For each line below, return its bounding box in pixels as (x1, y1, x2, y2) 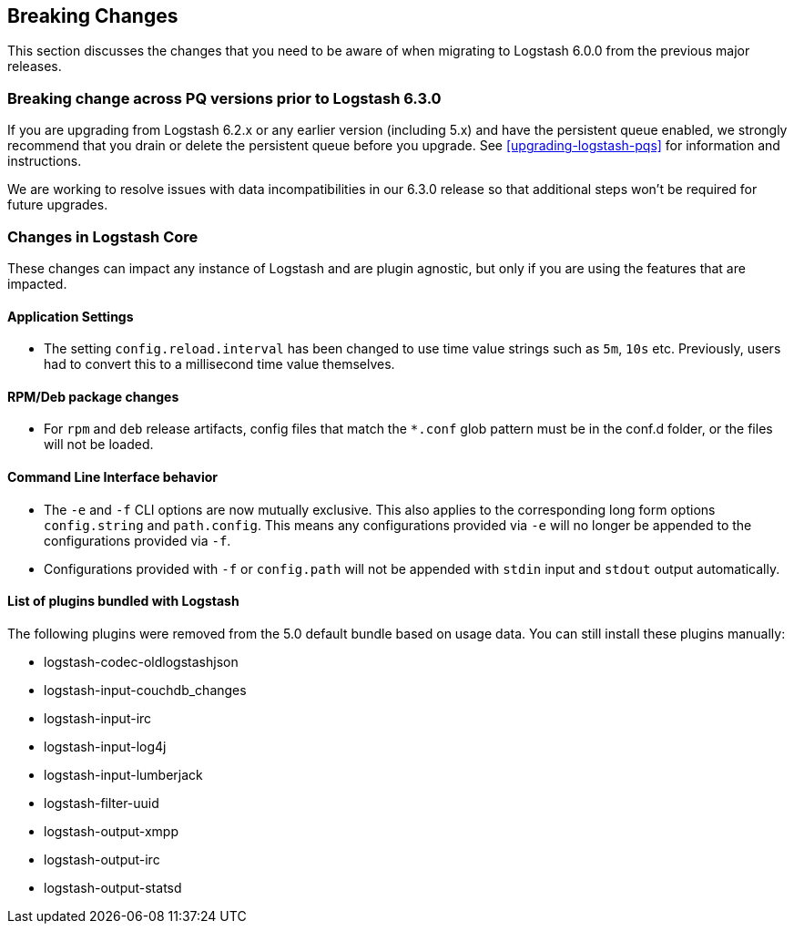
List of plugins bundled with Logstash (7, 593, 239, 609)
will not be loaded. (44, 436, 154, 453)
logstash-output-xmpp (44, 823, 178, 839)
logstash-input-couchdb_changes (44, 681, 247, 698)
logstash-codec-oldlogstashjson (44, 653, 239, 670)
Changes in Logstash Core (7, 227, 198, 246)
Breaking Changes (7, 5, 178, 27)
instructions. (7, 153, 82, 169)
